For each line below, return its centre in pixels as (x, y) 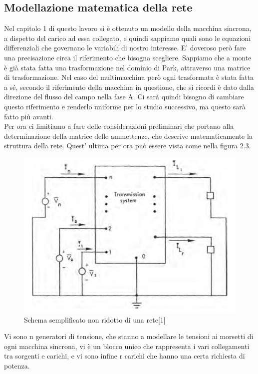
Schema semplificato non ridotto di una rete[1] (95, 319)
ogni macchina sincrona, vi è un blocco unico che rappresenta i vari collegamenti (127, 346)
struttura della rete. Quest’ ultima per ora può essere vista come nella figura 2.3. (128, 146)
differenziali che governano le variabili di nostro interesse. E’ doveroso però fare (125, 48)
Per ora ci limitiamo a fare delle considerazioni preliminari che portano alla (119, 126)
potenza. (17, 365)
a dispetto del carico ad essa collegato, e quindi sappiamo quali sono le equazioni (128, 38)
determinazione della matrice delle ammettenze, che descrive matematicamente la (128, 136)
